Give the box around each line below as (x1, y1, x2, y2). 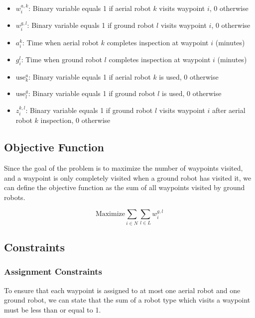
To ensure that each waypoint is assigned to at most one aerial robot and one (4, 285, 241, 295)
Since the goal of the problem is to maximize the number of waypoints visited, (4, 163, 243, 173)
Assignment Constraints (4, 265, 102, 278)
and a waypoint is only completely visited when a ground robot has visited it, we (4, 172, 252, 183)
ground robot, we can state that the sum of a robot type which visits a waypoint (4, 295, 251, 305)
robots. (4, 192, 25, 202)
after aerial (212, 105, 246, 115)
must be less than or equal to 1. (4, 304, 101, 315)
